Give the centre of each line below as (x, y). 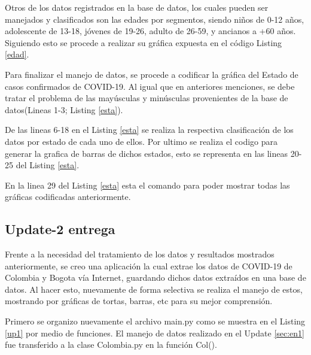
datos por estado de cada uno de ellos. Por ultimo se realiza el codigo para (141, 141)
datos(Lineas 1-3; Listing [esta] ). (64, 109)
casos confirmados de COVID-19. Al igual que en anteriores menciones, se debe (150, 86)
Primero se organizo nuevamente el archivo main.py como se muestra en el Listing (155, 321)
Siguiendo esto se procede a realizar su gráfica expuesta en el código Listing (144, 42)
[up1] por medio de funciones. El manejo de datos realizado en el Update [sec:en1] (155, 333)
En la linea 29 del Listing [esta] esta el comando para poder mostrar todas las (147, 185)
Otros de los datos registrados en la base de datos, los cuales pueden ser (137, 7)
